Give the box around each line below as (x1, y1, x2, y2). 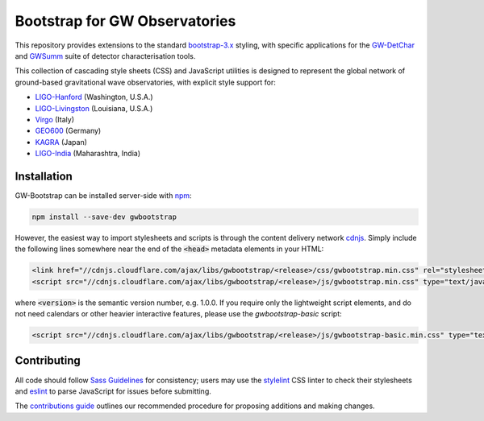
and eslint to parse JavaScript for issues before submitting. (15, 386, 211, 396)
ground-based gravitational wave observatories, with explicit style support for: (15, 77, 276, 87)
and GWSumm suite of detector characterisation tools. (15, 51, 196, 60)
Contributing (15, 354, 81, 368)
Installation (15, 169, 73, 183)
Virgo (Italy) (35, 114, 75, 124)
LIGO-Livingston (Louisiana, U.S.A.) (35, 103, 153, 113)
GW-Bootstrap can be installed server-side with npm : (15, 190, 193, 200)
